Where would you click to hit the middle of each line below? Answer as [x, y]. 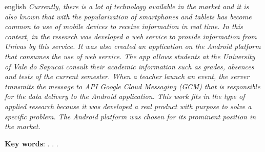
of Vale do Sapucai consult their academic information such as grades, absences [129, 66]
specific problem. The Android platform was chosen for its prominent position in [130, 116]
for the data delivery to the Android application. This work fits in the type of [125, 96]
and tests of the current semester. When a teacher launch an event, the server [127, 76]
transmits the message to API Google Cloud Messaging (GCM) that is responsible [132, 86]
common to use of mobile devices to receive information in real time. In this [124, 26]
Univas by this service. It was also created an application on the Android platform [133, 46]
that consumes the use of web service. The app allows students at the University [130, 56]
